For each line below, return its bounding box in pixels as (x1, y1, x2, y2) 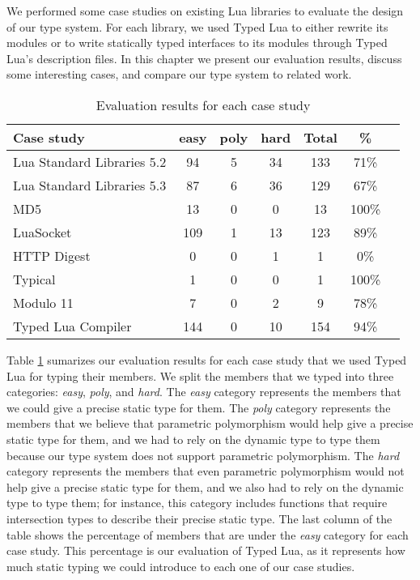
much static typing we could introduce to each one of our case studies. (6, 557, 355, 574)
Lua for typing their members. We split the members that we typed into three (6, 367, 394, 384)
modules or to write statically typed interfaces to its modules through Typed (6, 34, 388, 51)
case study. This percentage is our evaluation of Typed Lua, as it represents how (6, 542, 405, 559)
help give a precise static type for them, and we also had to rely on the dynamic (6, 478, 404, 495)
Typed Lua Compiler (13, 316, 132, 335)
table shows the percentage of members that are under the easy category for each (6, 526, 409, 543)
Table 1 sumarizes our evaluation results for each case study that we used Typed (6, 351, 407, 368)
